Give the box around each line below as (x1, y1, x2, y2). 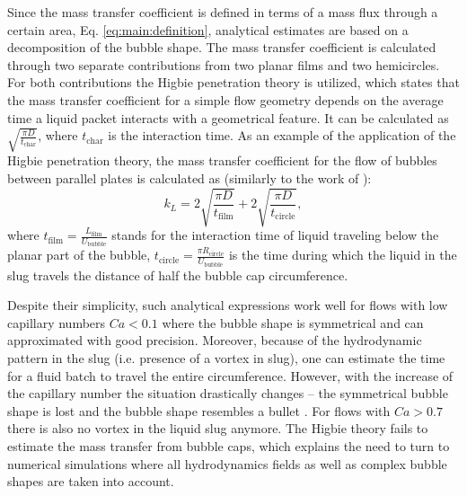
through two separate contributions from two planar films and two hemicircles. (7, 55, 440, 74)
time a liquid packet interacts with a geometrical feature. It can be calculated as (7, 108, 449, 127)
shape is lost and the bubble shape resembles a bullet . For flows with (7, 401, 391, 420)
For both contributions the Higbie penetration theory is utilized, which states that (7, 73, 460, 92)
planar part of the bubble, (7, 245, 151, 264)
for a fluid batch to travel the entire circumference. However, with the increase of (7, 366, 454, 385)
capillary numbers (7, 313, 106, 332)
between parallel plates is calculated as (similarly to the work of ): (7, 169, 372, 187)
